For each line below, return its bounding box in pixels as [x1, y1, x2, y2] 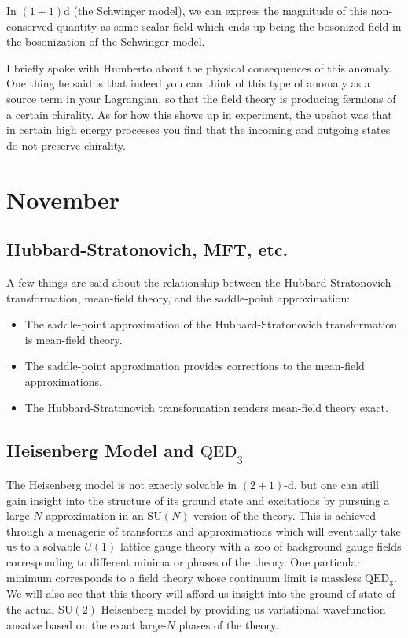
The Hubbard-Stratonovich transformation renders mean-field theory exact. [24, 399, 388, 416]
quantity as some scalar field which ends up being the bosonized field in [56, 17, 402, 34]
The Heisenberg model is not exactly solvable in [6, 477, 237, 493]
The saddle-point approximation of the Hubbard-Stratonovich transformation [24, 316, 398, 332]
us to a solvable [6, 538, 81, 555]
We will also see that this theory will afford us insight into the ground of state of [6, 585, 395, 602]
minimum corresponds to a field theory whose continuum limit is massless [6, 569, 362, 585]
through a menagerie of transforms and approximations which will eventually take [6, 522, 401, 539]
